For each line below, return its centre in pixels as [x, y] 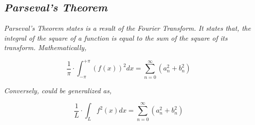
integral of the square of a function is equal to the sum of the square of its [116, 37]
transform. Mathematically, [45, 47]
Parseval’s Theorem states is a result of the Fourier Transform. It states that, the [127, 28]
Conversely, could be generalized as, [58, 90]
